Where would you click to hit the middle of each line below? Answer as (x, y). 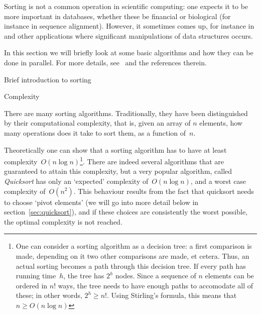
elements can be (229, 276)
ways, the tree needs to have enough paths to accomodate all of (156, 285)
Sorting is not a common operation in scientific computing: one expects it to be (126, 6)
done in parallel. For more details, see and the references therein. (105, 62)
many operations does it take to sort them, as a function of (95, 132)
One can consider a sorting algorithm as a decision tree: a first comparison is (134, 246)
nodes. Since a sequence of (156, 276)
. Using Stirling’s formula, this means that (172, 295)
